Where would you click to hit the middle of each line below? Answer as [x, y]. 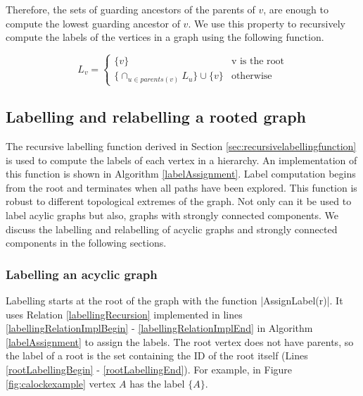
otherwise [251, 76]
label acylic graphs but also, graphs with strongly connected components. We [172, 215]
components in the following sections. [86, 243]
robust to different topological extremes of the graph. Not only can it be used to [179, 201]
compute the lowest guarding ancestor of [93, 23]
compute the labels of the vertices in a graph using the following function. [165, 37]
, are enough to [296, 9]
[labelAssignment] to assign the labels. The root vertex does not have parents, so [180, 341]
